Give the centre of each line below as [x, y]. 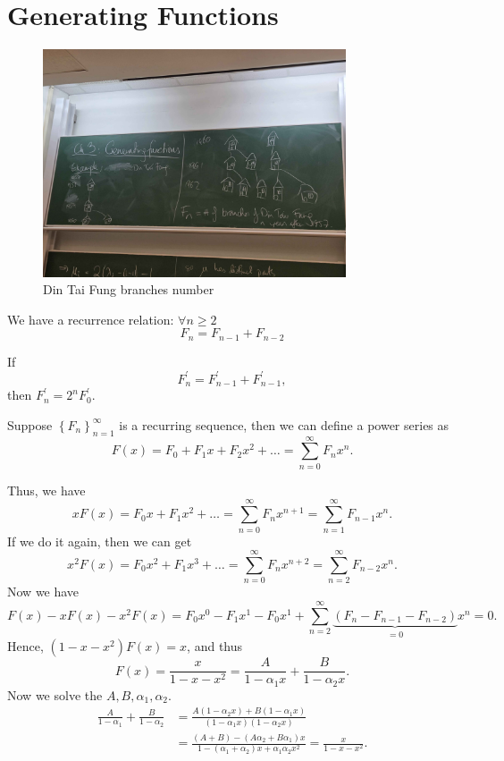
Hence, [25, 646]
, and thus [215, 646]
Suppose [30, 424]
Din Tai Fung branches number [129, 289]
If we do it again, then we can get [100, 541]
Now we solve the [55, 694]
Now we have [43, 592]
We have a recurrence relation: [91, 319]
